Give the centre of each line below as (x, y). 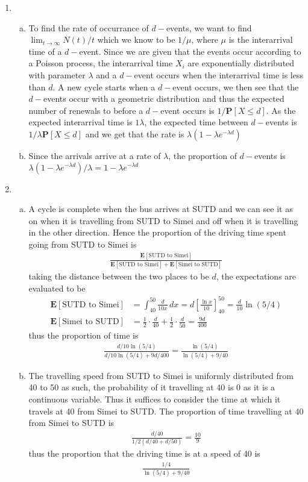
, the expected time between (196, 122)
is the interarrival (261, 39)
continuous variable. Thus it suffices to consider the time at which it (155, 399)
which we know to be (136, 39)
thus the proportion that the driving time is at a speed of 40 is (144, 453)
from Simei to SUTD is (71, 423)
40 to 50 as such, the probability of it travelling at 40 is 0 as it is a (152, 387)
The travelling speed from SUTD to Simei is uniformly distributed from (161, 375)
